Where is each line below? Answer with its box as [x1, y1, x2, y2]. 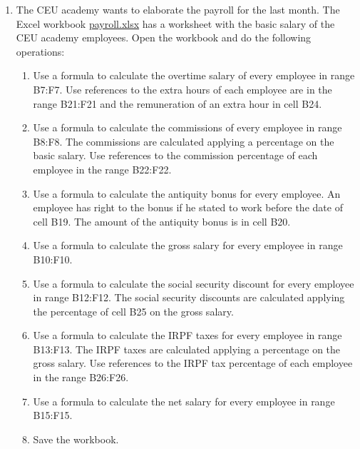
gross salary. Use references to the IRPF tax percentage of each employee [33, 355, 353, 370]
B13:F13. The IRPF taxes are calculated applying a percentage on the [33, 341, 341, 356]
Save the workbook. [33, 431, 119, 446]
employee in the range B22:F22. [33, 161, 172, 176]
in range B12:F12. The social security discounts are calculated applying [33, 290, 345, 305]
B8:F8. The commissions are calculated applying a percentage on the [33, 133, 334, 148]
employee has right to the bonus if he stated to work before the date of [33, 200, 343, 215]
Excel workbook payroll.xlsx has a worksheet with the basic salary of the [16, 16, 335, 31]
